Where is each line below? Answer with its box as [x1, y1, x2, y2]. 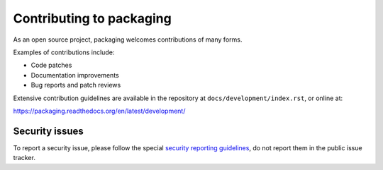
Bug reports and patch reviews [30, 81, 121, 90]
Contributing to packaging [13, 11, 172, 26]
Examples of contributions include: [13, 48, 115, 56]
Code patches [30, 61, 72, 70]
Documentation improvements [30, 71, 120, 79]
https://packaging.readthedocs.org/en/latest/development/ [13, 107, 186, 115]
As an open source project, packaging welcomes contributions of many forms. [13, 35, 243, 44]
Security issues [13, 125, 84, 137]
